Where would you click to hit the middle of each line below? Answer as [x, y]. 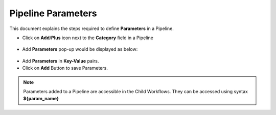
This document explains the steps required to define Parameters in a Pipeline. [91, 28]
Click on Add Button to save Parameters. [65, 68]
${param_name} [41, 99]
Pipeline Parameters [53, 13]
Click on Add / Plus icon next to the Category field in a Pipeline [88, 38]
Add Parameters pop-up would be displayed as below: [80, 49]
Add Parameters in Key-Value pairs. [61, 61]
